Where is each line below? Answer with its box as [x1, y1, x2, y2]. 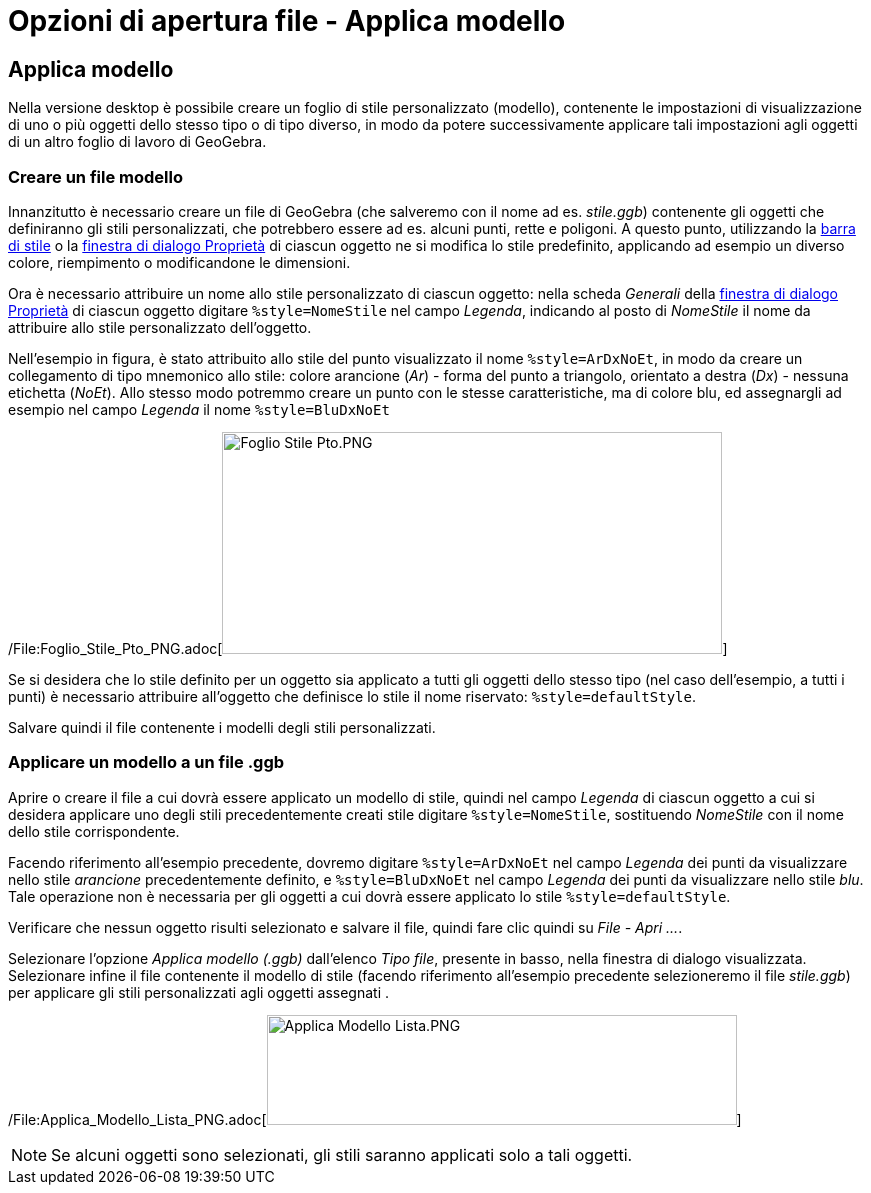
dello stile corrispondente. [8, 822, 180, 840]
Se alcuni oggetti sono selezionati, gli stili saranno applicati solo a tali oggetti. [51, 1144, 633, 1165]
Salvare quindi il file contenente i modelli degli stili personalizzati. [8, 718, 436, 736]
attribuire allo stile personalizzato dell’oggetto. [8, 318, 312, 336]
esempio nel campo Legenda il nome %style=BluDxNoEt [8, 400, 390, 418]
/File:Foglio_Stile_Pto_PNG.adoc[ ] [8, 639, 728, 657]
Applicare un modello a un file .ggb [8, 752, 285, 773]
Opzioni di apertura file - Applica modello [8, 4, 566, 38]
